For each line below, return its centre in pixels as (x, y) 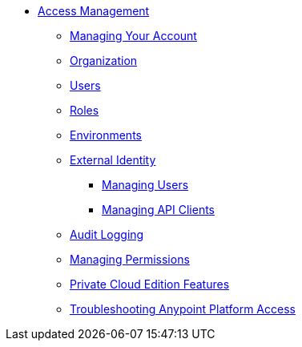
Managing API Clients (158, 210)
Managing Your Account (133, 36)
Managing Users (145, 185)
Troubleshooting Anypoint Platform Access (183, 309)
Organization (104, 61)
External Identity (113, 160)
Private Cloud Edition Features (150, 284)
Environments (106, 135)
